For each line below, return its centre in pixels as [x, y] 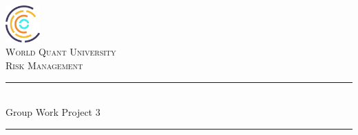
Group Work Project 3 [53, 112]
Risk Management [44, 65]
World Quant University [61, 52]
